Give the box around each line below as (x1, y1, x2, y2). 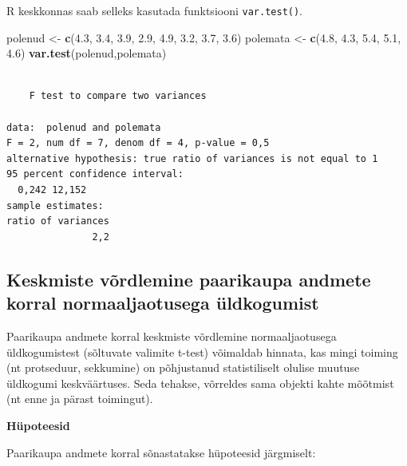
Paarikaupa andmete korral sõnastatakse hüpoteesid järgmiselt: (6, 444, 316, 460)
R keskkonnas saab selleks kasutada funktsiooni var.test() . (6, 2, 303, 18)
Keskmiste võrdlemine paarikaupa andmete (6, 267, 371, 291)
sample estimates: (6, 199, 104, 211)
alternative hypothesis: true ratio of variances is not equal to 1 (6, 152, 378, 164)
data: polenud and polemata (6, 121, 161, 133)
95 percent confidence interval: (6, 168, 184, 180)
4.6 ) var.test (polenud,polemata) (6, 45, 167, 61)
